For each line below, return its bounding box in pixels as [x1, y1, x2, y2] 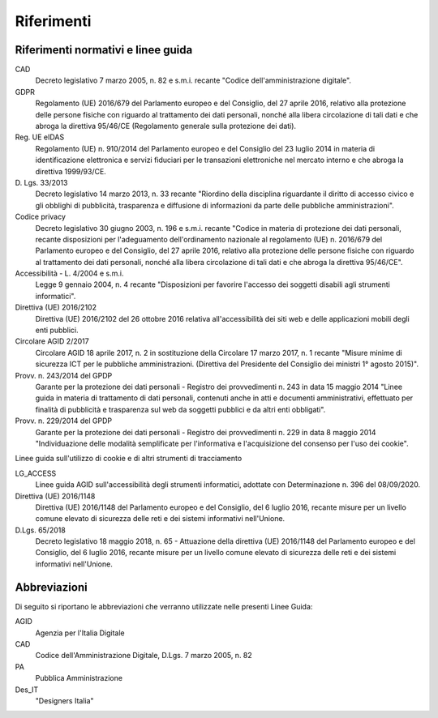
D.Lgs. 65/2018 [15, 525, 67, 535]
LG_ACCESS [15, 468, 57, 478]
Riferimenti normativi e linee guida [15, 43, 193, 57]
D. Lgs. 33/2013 [15, 177, 68, 187]
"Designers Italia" [35, 695, 94, 705]
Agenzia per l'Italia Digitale [35, 628, 125, 638]
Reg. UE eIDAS [15, 132, 65, 142]
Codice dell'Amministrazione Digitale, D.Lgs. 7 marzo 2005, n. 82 [35, 651, 253, 660]
